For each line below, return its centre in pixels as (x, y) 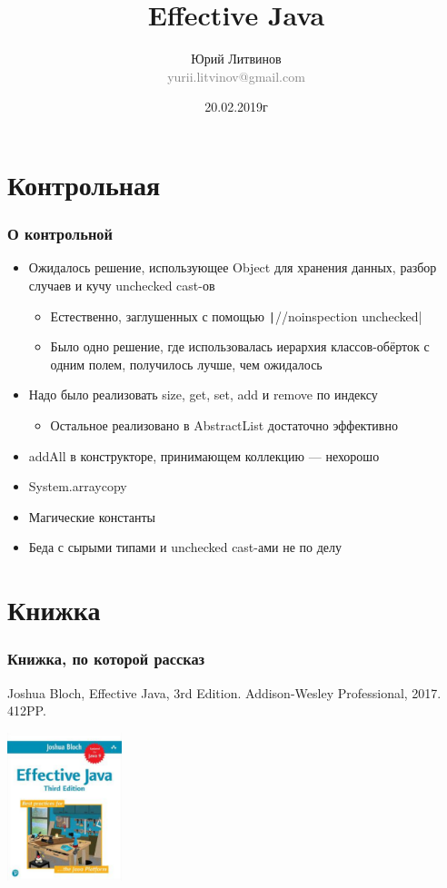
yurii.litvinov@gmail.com (236, 76)
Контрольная (84, 184)
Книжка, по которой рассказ (106, 659)
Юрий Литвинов (236, 59)
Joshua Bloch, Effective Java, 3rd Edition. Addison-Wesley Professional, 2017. (224, 692)
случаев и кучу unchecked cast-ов (122, 285)
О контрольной (60, 234)
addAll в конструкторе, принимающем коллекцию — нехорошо (204, 455)
